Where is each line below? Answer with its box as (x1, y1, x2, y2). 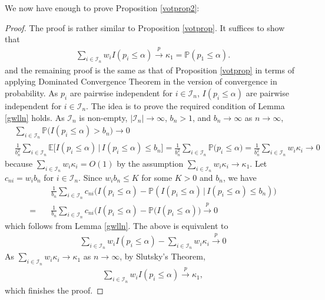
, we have (223, 171, 257, 183)
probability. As (5, 87, 58, 99)
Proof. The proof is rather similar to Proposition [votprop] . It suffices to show (5, 21, 285, 33)
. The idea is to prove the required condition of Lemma (86, 100, 285, 112)
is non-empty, (79, 111, 128, 123)
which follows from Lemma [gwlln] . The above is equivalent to (5, 219, 228, 231)
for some (141, 171, 173, 183)
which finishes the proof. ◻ (5, 284, 104, 296)
